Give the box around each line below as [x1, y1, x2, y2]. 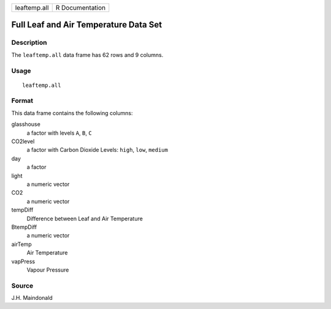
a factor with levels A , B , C [26, 129, 92, 136]
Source [11, 281, 34, 290]
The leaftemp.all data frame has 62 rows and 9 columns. [11, 51, 164, 58]
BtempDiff [11, 223, 37, 231]
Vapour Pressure [26, 266, 69, 274]
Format [11, 97, 34, 105]
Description [11, 39, 47, 47]
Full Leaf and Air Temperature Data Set [11, 20, 162, 30]
